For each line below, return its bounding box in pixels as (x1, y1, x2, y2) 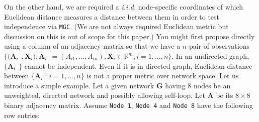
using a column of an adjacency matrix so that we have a (4, 41, 181, 51)
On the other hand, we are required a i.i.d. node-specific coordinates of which (4, 2, 243, 12)
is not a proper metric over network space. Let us (87, 70, 239, 81)
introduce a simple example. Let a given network (4, 80, 154, 90)
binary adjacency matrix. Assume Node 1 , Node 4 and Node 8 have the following (4, 100, 253, 110)
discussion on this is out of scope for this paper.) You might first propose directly (4, 31, 255, 41)
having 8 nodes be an (165, 80, 231, 90)
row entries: (4, 109, 40, 120)
